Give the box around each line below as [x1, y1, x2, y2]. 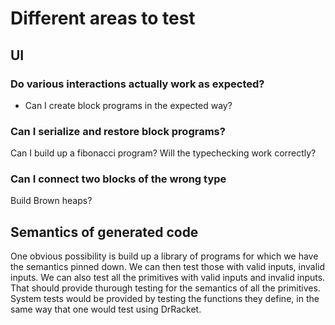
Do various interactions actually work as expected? [10, 77, 265, 91]
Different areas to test [10, 7, 196, 30]
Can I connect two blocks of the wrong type [10, 172, 227, 186]
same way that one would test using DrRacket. [10, 303, 202, 316]
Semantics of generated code [10, 223, 199, 241]
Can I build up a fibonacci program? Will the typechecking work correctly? [10, 147, 317, 159]
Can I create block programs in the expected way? [24, 99, 233, 111]
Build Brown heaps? [10, 195, 93, 207]
